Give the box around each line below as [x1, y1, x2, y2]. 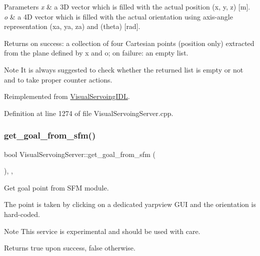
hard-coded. [4, 208, 40, 219]
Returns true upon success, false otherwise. [4, 242, 135, 253]
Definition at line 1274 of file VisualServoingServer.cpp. [4, 107, 173, 118]
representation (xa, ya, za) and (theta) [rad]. [4, 21, 140, 31]
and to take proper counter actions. [4, 74, 112, 84]
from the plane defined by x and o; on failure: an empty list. [4, 47, 188, 58]
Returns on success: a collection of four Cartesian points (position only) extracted [4, 37, 254, 48]
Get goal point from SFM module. [4, 182, 109, 192]
